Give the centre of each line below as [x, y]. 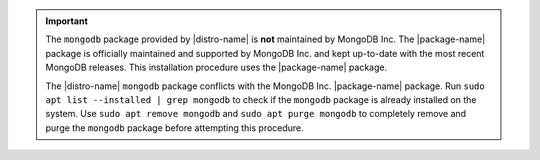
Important [67, 21]
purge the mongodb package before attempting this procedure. [174, 127]
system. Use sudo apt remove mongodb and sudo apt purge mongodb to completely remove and [256, 114]
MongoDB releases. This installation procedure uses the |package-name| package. [216, 67]
